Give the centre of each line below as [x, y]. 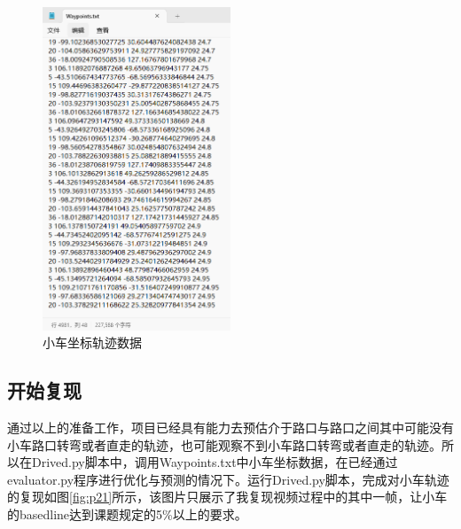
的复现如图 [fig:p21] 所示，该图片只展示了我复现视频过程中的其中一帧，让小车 [227, 497]
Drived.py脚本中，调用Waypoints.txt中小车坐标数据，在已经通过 [215, 462]
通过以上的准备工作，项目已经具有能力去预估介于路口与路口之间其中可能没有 [230, 428]
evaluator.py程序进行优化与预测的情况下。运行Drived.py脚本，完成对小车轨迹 [228, 479]
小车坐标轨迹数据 [92, 342]
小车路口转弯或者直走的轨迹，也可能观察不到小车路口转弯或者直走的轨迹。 [224, 444]
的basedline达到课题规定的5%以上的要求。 [127, 514]
